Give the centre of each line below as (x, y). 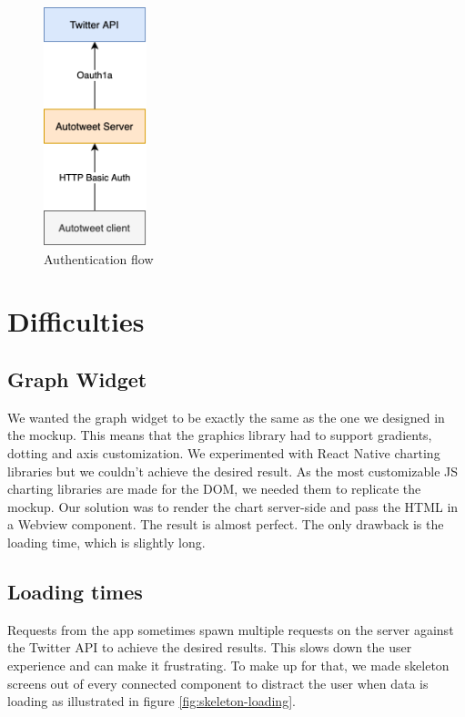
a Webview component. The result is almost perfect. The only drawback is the (226, 524)
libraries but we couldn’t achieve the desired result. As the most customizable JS (233, 471)
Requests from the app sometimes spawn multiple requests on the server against (231, 629)
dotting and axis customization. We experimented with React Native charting (224, 453)
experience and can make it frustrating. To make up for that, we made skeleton (228, 665)
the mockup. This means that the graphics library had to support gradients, (220, 435)
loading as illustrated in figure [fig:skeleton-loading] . (152, 701)
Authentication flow (99, 258)
